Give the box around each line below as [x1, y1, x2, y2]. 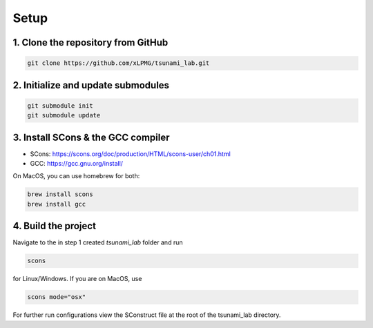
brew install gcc [27, 200, 86, 208]
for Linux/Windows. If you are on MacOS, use [12, 275, 142, 283]
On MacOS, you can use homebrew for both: [12, 172, 140, 180]
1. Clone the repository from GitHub [12, 37, 169, 48]
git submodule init [27, 102, 93, 110]
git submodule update [27, 111, 101, 119]
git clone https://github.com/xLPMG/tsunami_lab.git [27, 59, 210, 67]
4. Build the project [12, 220, 97, 232]
